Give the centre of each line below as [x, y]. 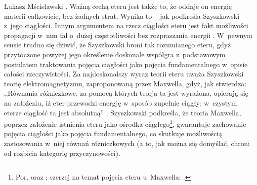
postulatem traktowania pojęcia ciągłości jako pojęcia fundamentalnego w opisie [126, 64]
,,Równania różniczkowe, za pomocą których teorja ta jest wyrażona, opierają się [126, 93]
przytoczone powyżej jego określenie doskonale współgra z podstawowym [115, 54]
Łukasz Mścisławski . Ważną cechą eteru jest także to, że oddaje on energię [118, 6]
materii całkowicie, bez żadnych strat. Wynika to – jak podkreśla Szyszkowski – [125, 16]
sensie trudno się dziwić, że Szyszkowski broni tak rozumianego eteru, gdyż [118, 45]
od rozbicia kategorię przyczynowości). [62, 153]
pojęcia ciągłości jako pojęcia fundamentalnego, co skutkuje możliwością [113, 133]
